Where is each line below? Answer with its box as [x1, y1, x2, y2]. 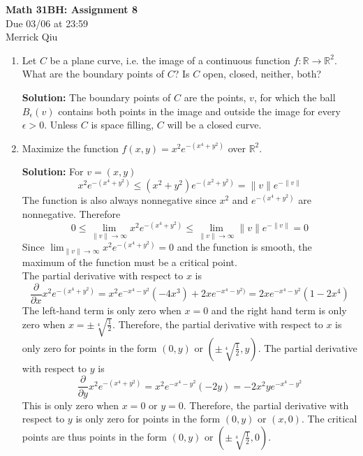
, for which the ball [253, 89, 336, 104]
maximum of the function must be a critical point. [22, 254, 237, 269]
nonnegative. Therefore [22, 207, 121, 221]
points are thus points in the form [22, 429, 168, 443]
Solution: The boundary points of [22, 89, 171, 104]
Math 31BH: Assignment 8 [6, 2, 138, 16]
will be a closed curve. [167, 117, 262, 132]
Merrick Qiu [6, 29, 58, 44]
